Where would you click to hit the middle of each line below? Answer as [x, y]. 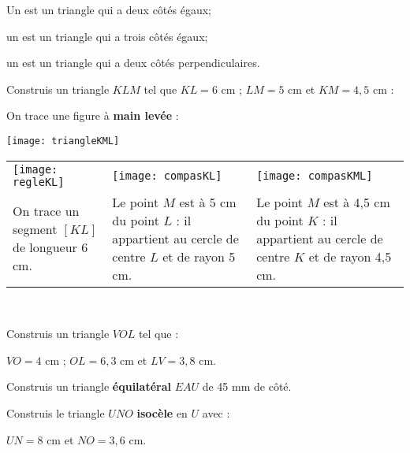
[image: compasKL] [167, 175]
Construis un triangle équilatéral [89, 386]
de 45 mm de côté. [247, 386]
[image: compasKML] [315, 175]
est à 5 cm [208, 202]
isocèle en [162, 413]
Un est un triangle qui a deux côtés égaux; [109, 9]
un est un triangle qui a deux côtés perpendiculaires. [133, 63]
